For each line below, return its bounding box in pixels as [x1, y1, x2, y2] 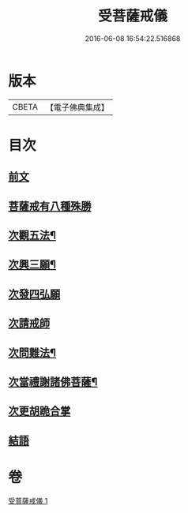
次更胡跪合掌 [8, 404, 71, 418]
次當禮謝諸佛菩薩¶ [8, 376, 98, 388]
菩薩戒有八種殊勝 [8, 199, 92, 213]
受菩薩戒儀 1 [8, 496, 48, 505]
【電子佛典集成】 [45, 102, 109, 113]
